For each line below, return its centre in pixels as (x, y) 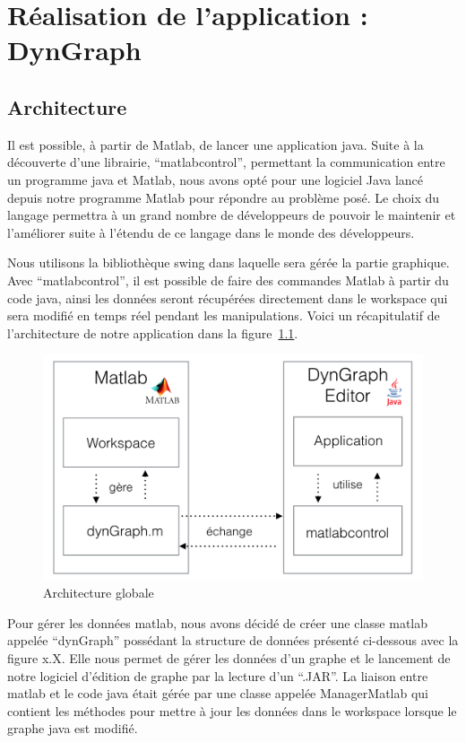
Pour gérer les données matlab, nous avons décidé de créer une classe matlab (218, 622)
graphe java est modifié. (73, 728)
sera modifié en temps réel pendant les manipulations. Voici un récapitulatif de (224, 315)
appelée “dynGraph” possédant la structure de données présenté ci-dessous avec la (233, 640)
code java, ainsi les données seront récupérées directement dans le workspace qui (228, 297)
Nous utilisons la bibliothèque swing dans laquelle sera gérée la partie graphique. (229, 262)
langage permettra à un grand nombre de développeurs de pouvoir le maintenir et (232, 215)
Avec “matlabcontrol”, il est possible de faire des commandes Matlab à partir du (228, 280)
